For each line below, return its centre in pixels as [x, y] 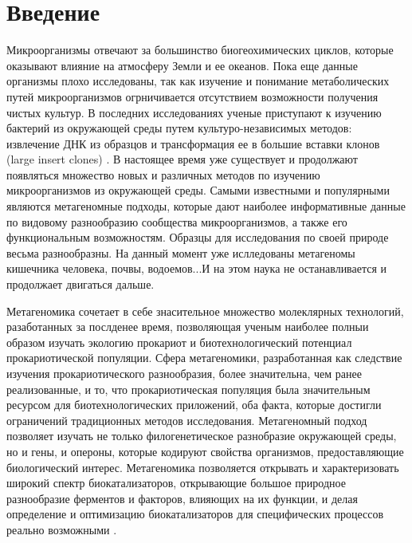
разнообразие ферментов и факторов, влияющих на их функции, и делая [182, 498]
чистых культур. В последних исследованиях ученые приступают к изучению [194, 112]
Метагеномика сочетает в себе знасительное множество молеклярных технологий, [205, 311]
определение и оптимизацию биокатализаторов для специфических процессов [195, 514]
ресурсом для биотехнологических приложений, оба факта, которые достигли [194, 405]
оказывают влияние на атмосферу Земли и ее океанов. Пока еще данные [182, 65]
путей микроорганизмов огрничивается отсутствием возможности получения [192, 96]
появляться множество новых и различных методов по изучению [163, 174]
